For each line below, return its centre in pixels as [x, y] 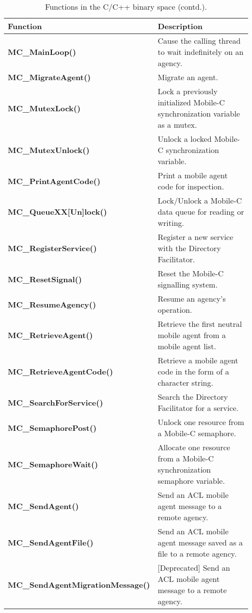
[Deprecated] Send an [194, 568]
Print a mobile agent [193, 175]
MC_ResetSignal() [45, 279]
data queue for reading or [201, 212]
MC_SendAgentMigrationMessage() [79, 584]
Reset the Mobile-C [191, 273]
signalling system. [188, 284]
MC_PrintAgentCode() [54, 181]
